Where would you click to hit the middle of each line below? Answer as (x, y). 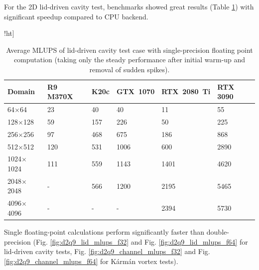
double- (218, 231)
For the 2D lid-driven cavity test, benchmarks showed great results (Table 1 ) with (129, 6)
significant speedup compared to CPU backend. (76, 16)
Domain (21, 91)
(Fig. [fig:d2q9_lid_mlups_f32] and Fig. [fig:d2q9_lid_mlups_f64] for (140, 241)
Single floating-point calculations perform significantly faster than (104, 231)
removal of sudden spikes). (129, 69)
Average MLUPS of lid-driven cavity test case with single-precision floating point (129, 50)
